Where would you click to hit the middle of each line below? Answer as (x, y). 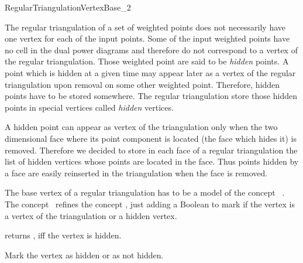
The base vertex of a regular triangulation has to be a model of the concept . (145, 192)
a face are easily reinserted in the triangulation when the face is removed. (136, 173)
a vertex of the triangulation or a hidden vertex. (91, 215)
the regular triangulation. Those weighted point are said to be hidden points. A (147, 61)
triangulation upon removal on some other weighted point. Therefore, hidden (142, 84)
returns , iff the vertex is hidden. (63, 235)
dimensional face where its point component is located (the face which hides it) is (151, 138)
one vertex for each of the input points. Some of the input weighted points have (147, 38)
